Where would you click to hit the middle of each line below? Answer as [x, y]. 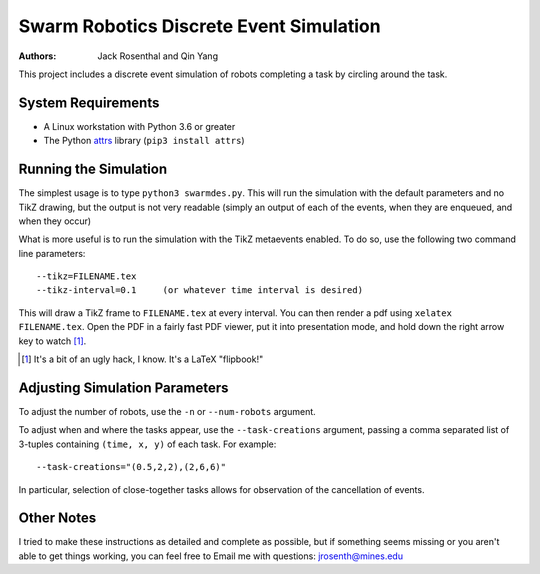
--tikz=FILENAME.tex [86, 276]
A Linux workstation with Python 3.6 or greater [139, 126]
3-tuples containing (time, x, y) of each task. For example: [147, 444]
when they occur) [55, 221]
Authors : [37, 56]
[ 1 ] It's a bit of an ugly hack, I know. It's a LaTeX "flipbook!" [142, 359]
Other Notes [57, 518]
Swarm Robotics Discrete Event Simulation [199, 26]
